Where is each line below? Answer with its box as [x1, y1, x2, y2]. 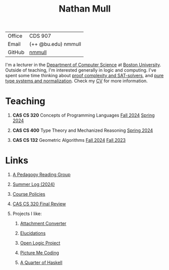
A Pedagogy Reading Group [12, 172, 71, 178]
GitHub [8, 49, 25, 56]
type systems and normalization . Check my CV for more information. [5, 78, 148, 84]
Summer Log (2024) [12, 181, 55, 187]
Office [8, 32, 23, 39]
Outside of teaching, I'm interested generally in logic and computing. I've [5, 67, 156, 73]
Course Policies [12, 191, 45, 197]
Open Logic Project [20, 240, 61, 246]
